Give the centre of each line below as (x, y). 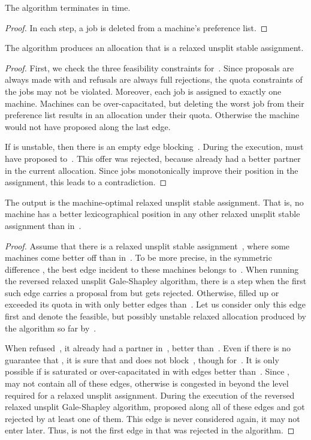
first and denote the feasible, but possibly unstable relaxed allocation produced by (156, 316)
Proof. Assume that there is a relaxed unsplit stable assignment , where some (147, 245)
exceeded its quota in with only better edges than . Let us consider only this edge (155, 304)
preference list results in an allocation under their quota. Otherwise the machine (152, 115)
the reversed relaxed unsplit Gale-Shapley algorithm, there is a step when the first (156, 281)
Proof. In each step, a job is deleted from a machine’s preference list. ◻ (136, 27)
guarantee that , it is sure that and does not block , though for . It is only (142, 359)
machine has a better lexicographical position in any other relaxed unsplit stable (153, 214)
